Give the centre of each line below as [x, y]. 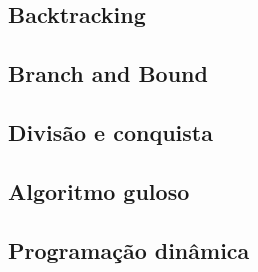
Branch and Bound [108, 73]
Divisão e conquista [110, 131]
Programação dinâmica [129, 249]
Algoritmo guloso [99, 190]
